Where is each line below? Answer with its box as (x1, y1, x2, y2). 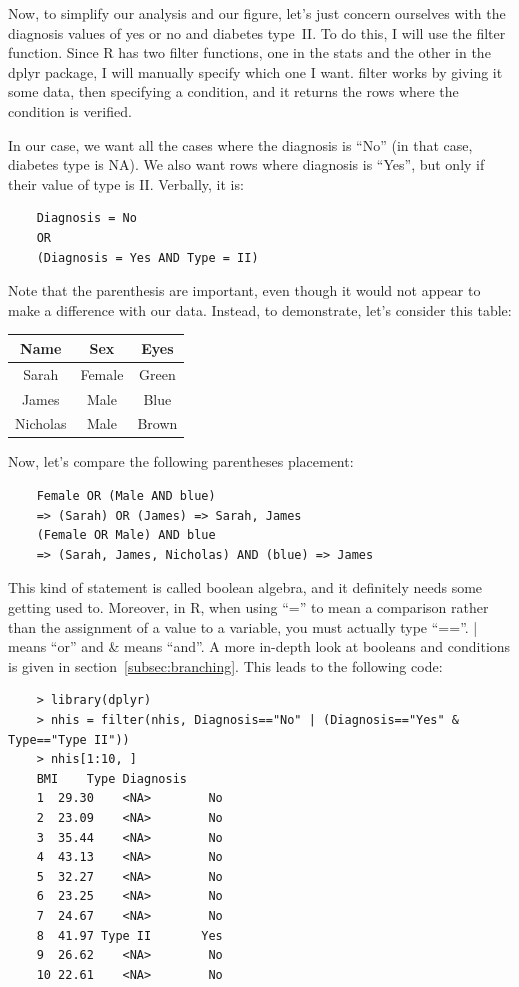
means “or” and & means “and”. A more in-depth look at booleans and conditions (8, 636, 511, 657)
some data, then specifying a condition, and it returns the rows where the (8, 81, 459, 102)
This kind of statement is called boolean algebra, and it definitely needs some (8, 577, 483, 598)
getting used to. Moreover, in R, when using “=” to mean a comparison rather (8, 597, 489, 617)
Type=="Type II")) (8, 732, 130, 747)
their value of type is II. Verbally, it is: (8, 173, 244, 194)
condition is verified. (8, 100, 132, 121)
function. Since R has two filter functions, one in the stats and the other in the (8, 42, 491, 63)
